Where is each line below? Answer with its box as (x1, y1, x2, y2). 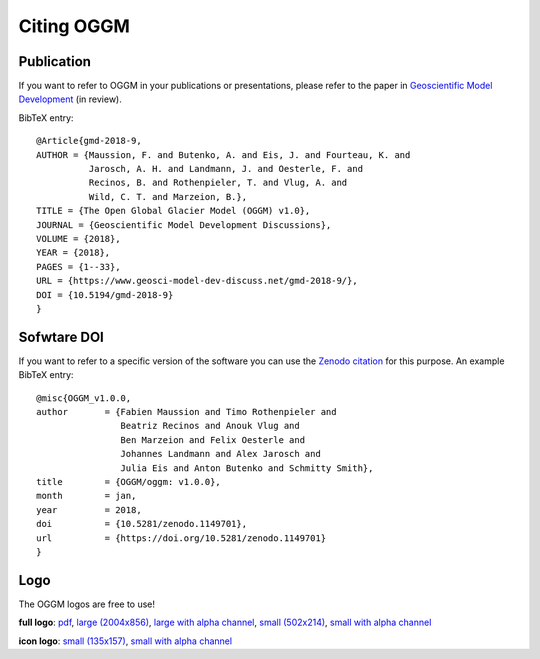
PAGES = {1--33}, (36, 261, 121, 272)
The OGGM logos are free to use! (18, 598, 155, 610)
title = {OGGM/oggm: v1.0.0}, (36, 476, 222, 487)
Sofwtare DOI (18, 328, 105, 345)
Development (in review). (18, 93, 122, 105)
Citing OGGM (18, 15, 130, 37)
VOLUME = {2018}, (36, 233, 121, 244)
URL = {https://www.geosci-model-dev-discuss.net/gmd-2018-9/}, (36, 275, 359, 287)
